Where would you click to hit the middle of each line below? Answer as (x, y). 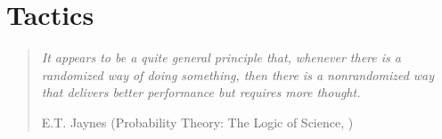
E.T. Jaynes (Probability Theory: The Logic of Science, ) (197, 122)
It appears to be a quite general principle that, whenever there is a (221, 57)
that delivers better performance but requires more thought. (201, 92)
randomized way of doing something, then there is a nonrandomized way (238, 74)
